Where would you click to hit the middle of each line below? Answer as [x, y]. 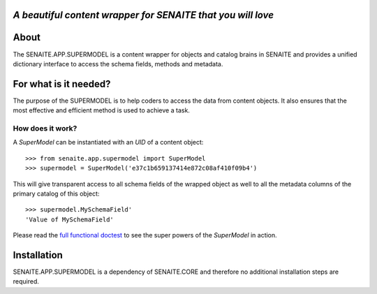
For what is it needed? [62, 84]
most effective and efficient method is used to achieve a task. [101, 110]
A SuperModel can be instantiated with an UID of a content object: [108, 142]
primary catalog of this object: [56, 193]
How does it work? [45, 128]
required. [26, 281]
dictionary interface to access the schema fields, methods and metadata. [118, 64]
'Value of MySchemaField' [70, 219]
